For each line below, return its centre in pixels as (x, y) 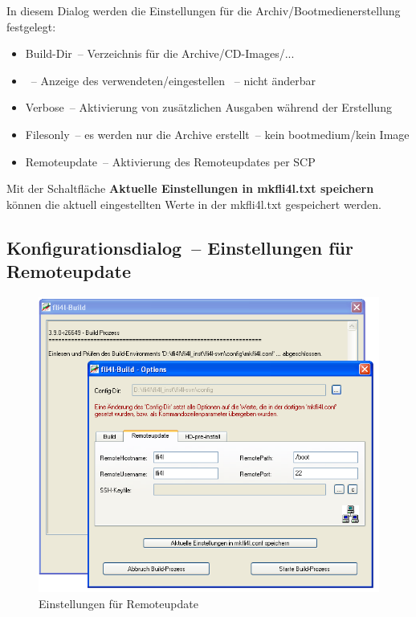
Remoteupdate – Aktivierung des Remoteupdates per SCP (170, 161)
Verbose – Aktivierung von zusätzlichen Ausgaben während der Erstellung (208, 107)
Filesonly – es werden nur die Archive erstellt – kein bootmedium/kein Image (217, 134)
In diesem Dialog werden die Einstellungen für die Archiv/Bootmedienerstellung (204, 10)
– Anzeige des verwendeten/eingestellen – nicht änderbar (173, 80)
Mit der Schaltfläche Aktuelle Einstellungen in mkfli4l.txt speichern (190, 188)
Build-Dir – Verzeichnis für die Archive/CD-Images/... (160, 53)
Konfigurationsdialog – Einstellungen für (180, 247)
